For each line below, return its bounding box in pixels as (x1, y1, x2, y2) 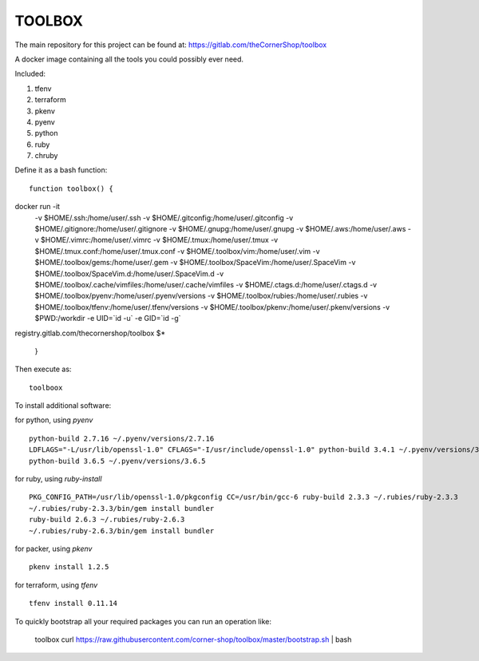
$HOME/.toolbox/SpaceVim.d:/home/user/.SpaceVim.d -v (34, 268, 224, 279)
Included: (14, 69, 46, 79)
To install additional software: (14, 401, 112, 410)
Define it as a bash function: (14, 165, 108, 175)
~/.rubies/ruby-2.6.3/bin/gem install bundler (29, 526, 215, 535)
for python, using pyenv (14, 415, 93, 425)
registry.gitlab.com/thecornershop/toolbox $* (14, 328, 166, 338)
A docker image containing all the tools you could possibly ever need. (14, 54, 243, 64)
